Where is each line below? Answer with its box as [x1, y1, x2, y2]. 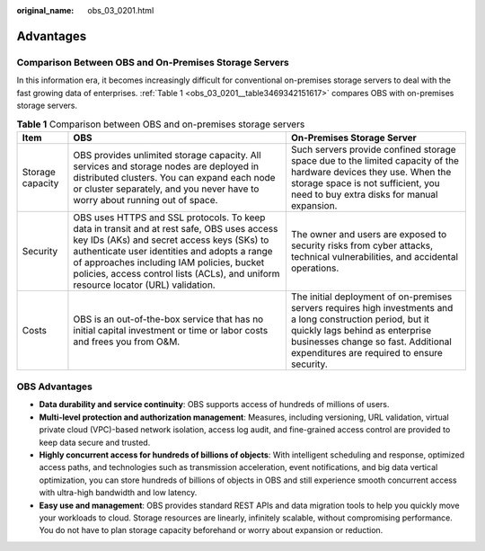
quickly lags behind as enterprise [290, 324, 431, 336]
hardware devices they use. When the [290, 165, 452, 178]
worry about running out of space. [73, 193, 218, 206]
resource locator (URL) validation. [73, 279, 216, 291]
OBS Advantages [16, 380, 93, 393]
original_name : [16, 5, 75, 15]
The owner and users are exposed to [290, 227, 447, 240]
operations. [290, 262, 339, 274]
